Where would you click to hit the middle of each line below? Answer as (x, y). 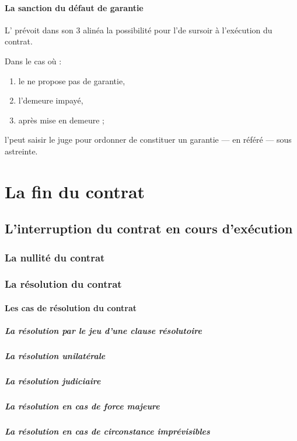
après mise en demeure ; (61, 120)
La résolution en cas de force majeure (82, 406)
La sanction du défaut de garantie (74, 7)
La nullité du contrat (55, 257)
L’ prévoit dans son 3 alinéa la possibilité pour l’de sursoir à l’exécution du (139, 30)
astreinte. (21, 151)
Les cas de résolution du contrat (71, 307)
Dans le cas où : (33, 61)
